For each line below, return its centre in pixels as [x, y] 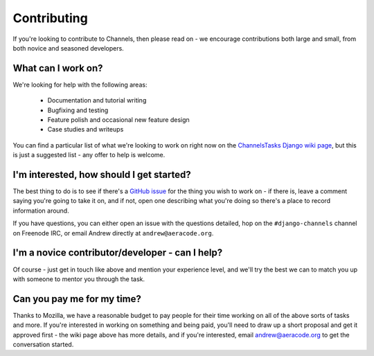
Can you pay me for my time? [77, 299]
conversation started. [43, 345]
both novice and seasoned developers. [68, 48]
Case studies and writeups [86, 130]
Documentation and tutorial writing [97, 100]
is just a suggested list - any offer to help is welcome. [89, 155]
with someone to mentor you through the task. [79, 279]
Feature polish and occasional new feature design [118, 120]
